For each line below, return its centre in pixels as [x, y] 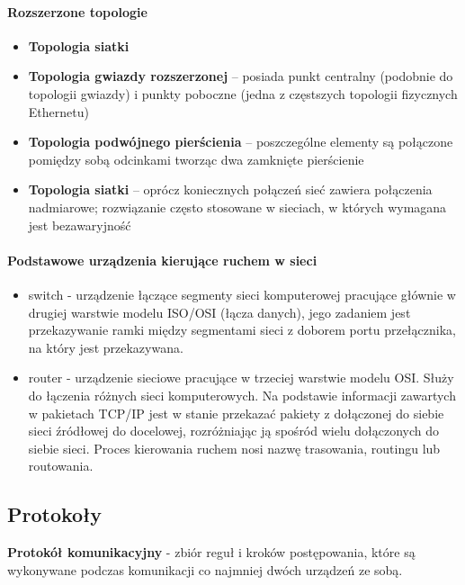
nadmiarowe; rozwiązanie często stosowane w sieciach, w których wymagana [237, 207]
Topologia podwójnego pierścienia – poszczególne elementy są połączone [241, 142]
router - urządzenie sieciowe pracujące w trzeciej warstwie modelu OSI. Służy [241, 378]
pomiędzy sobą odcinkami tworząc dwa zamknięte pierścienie [196, 159]
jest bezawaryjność [80, 225]
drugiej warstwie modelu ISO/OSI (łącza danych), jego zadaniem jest [219, 312]
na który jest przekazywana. [106, 347]
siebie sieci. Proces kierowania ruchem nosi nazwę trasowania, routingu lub [234, 448]
